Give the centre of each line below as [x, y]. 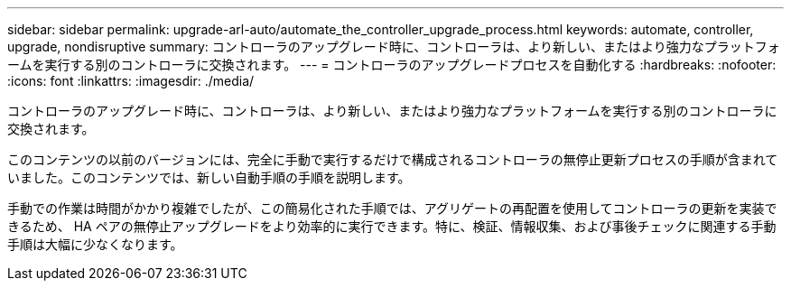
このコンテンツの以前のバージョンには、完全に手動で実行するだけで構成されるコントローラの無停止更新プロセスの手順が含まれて [393, 159]
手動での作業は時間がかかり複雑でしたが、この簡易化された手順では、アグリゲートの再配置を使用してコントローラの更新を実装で [392, 208]
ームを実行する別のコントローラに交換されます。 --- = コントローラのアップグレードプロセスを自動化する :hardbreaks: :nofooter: [392, 65]
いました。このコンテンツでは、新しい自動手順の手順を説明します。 [209, 177]
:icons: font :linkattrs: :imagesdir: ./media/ [131, 81]
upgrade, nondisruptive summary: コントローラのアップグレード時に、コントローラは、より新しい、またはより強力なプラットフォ [394, 46]
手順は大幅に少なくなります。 [95, 244]
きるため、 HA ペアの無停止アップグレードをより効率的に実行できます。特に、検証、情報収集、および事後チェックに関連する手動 [392, 226]
